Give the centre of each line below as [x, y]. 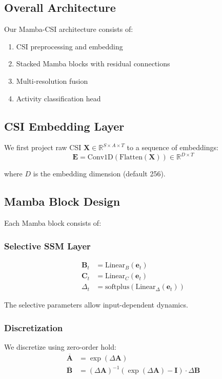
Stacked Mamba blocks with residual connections [93, 64]
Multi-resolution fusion [52, 80]
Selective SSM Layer [47, 246]
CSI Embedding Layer [64, 126]
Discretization [34, 327]
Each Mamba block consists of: [53, 223]
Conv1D [100, 158]
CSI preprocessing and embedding [69, 46]
